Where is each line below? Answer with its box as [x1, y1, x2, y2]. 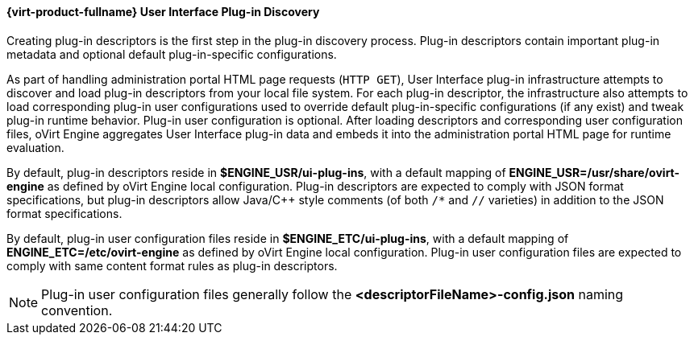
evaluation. [6, 140, 64, 154]
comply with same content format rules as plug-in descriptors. [6, 258, 338, 273]
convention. [41, 302, 113, 318]
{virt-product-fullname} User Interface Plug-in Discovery [6, 5, 320, 18]
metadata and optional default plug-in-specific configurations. [6, 47, 337, 61]
